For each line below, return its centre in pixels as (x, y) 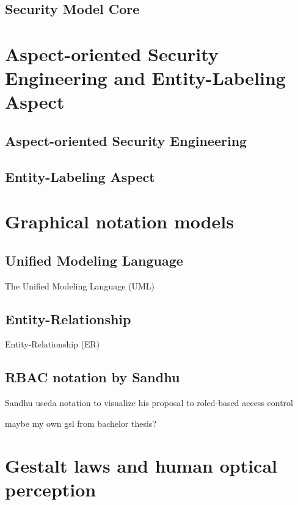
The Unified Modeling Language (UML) (80, 285)
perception (51, 489)
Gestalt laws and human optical (141, 465)
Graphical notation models (120, 221)
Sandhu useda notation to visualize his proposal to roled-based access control (149, 403)
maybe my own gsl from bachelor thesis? (81, 423)
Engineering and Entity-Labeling (145, 78)
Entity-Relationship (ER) (53, 344)
